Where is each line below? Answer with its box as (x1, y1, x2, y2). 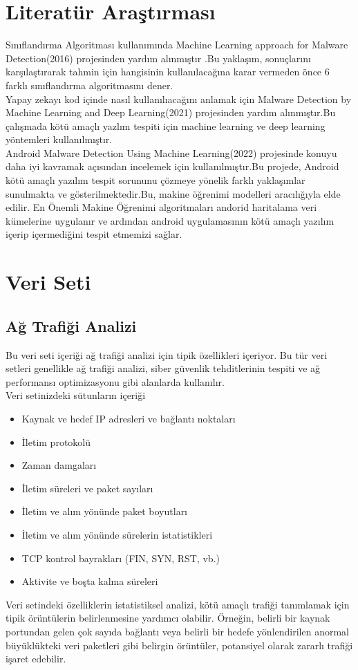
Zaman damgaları (21, 458, 97, 472)
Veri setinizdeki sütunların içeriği (6, 388, 146, 402)
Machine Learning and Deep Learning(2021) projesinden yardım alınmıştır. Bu (6, 105, 336, 120)
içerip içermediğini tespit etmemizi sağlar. (6, 227, 182, 241)
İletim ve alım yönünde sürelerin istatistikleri (21, 527, 213, 541)
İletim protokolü (21, 434, 91, 449)
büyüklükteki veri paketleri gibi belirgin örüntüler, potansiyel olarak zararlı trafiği (6, 638, 353, 652)
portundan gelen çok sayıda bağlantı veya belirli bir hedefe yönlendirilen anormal (6, 624, 349, 638)
